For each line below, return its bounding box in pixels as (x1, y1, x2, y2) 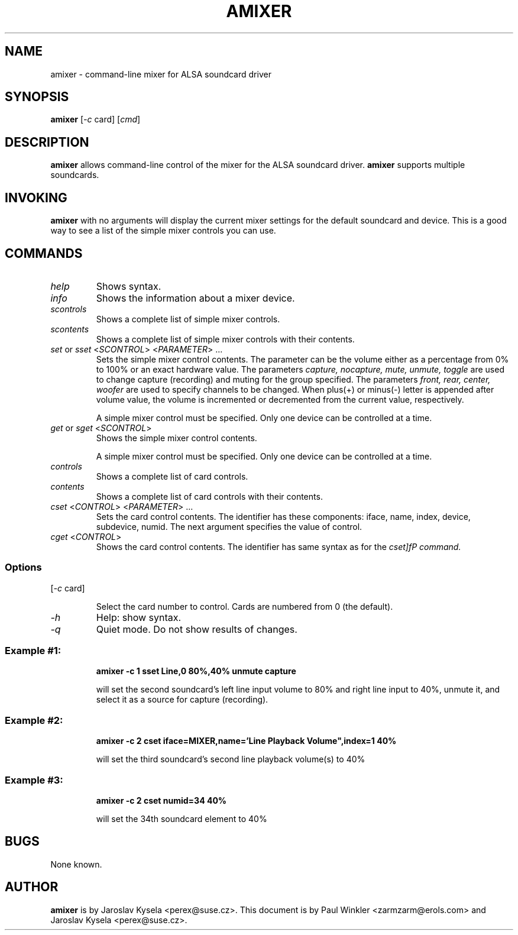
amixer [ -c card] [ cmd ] (50, 114, 141, 125)
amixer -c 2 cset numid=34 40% (96, 795, 227, 805)
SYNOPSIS (5, 89, 69, 105)
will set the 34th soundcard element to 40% (96, 813, 267, 824)
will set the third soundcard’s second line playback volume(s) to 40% (96, 754, 365, 765)
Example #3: (5, 774, 63, 786)
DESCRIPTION (5, 134, 89, 150)
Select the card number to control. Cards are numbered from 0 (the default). (96, 601, 393, 612)
